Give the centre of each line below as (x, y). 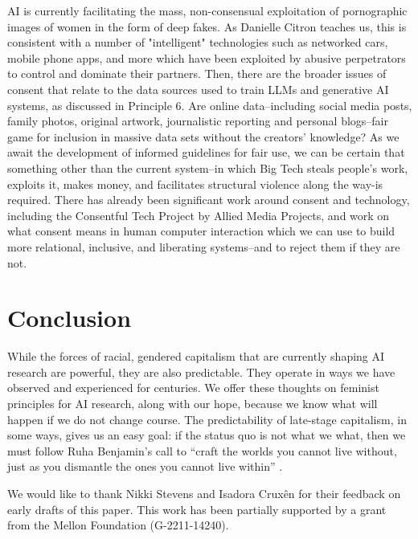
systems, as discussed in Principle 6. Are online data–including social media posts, (210, 105)
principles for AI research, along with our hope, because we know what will (193, 403)
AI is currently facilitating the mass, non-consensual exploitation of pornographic (207, 10)
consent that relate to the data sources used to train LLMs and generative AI (198, 89)
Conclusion (70, 318)
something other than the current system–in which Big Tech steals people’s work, (208, 167)
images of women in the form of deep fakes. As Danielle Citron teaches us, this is (207, 26)
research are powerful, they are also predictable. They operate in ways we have (201, 372)
